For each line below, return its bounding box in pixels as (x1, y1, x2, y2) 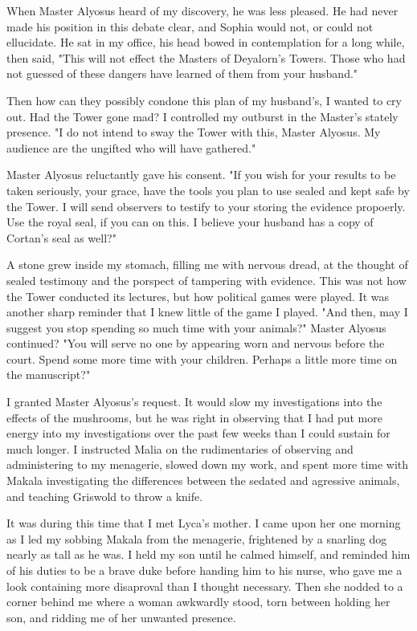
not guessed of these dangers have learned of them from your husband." (6, 65, 358, 82)
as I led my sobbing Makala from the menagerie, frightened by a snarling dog (6, 530, 387, 547)
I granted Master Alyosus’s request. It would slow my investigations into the (6, 393, 382, 410)
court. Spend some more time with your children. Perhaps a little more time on (6, 350, 398, 367)
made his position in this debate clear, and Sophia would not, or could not (6, 18, 374, 35)
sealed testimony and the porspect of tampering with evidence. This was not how (6, 271, 407, 288)
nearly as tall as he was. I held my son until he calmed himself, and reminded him (6, 546, 411, 563)
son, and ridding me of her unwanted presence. (6, 609, 236, 625)
